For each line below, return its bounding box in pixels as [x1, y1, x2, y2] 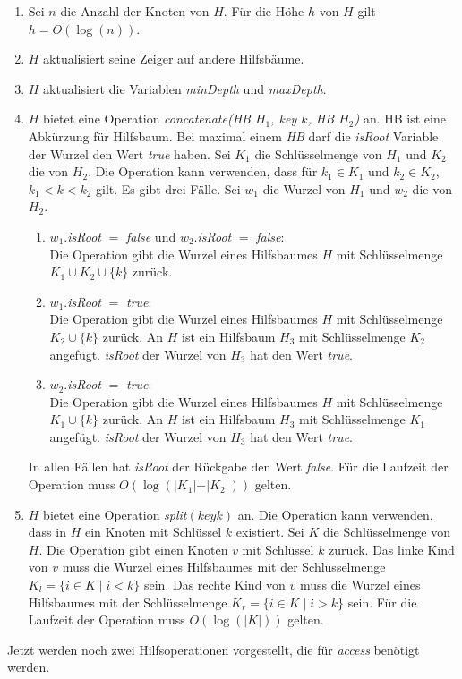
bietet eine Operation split [43, 505, 187, 523]
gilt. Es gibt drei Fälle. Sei [96, 179, 241, 198]
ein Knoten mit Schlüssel [84, 522, 222, 541]
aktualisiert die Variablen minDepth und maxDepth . [43, 79, 327, 98]
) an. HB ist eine [354, 109, 446, 128]
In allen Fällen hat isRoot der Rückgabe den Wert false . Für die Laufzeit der [28, 457, 449, 476]
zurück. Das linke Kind [329, 539, 455, 558]
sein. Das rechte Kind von [143, 575, 286, 594]
